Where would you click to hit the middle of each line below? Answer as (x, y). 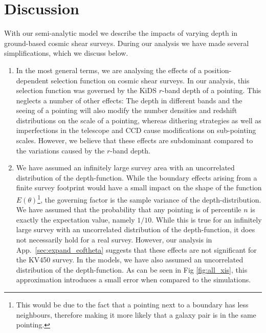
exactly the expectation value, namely (75, 219)
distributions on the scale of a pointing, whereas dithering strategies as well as (139, 120)
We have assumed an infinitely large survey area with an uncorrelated (125, 168)
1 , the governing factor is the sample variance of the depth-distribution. (149, 199)
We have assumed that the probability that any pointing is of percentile (129, 209)
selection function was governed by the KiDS (86, 90)
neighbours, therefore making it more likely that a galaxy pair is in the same (136, 314)
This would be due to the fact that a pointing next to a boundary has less (132, 305)
